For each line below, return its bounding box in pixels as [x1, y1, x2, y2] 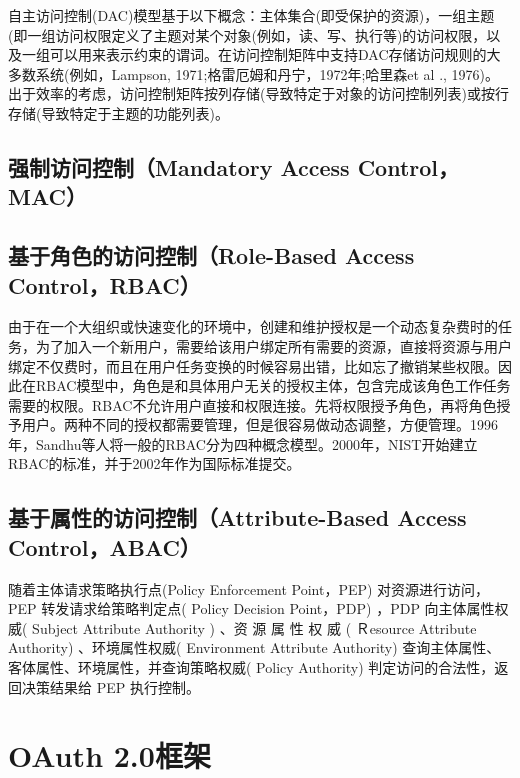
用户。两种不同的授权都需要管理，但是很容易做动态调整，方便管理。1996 [21, 414, 498, 435]
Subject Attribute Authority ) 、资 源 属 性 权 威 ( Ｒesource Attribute [32, 617, 477, 638]
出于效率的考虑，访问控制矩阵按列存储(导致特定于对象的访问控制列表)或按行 [8, 83, 509, 104]
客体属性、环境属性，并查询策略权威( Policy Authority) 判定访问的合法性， [8, 657, 495, 678]
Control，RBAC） [8, 269, 201, 300]
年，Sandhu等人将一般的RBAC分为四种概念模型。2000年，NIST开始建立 [8, 433, 478, 454]
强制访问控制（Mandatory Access [8, 151, 350, 182]
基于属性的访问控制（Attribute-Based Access [8, 502, 467, 533]
